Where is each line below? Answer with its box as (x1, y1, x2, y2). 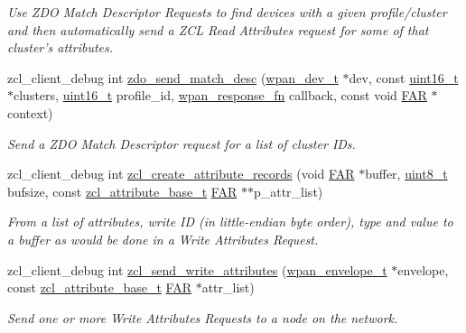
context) (7, 103, 53, 122)
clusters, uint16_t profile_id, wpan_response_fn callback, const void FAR (14, 86, 427, 105)
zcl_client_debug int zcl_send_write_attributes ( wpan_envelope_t (7, 260, 387, 279)
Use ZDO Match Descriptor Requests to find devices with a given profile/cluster (7, 3, 447, 21)
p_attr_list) (253, 181, 323, 200)
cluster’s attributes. (7, 38, 114, 57)
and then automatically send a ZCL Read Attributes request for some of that (7, 20, 429, 39)
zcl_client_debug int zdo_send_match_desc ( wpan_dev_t (7, 68, 339, 87)
